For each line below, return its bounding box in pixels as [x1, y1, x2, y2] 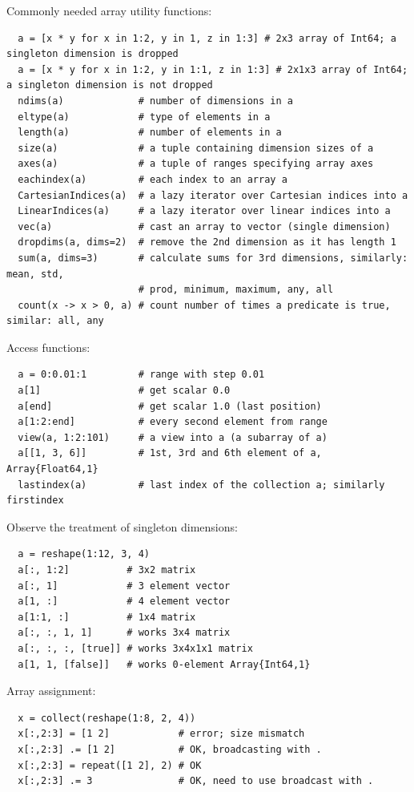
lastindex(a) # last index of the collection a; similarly [18, 479, 385, 491]
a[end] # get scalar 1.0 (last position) [18, 400, 322, 412]
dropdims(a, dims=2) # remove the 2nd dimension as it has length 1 [18, 236, 396, 249]
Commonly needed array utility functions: [6, 2, 212, 18]
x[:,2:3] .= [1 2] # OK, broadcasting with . [18, 743, 322, 755]
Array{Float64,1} [6, 463, 98, 475]
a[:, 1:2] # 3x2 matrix [18, 564, 196, 576]
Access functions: [6, 338, 90, 355]
